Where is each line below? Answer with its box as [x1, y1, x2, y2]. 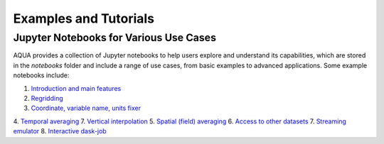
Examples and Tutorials [13, 11, 155, 26]
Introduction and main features [31, 84, 122, 92]
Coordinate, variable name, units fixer [31, 104, 142, 113]
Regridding [31, 94, 63, 102]
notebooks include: [13, 71, 70, 79]
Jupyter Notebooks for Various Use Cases [13, 31, 217, 44]
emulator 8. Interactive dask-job [13, 127, 107, 135]
